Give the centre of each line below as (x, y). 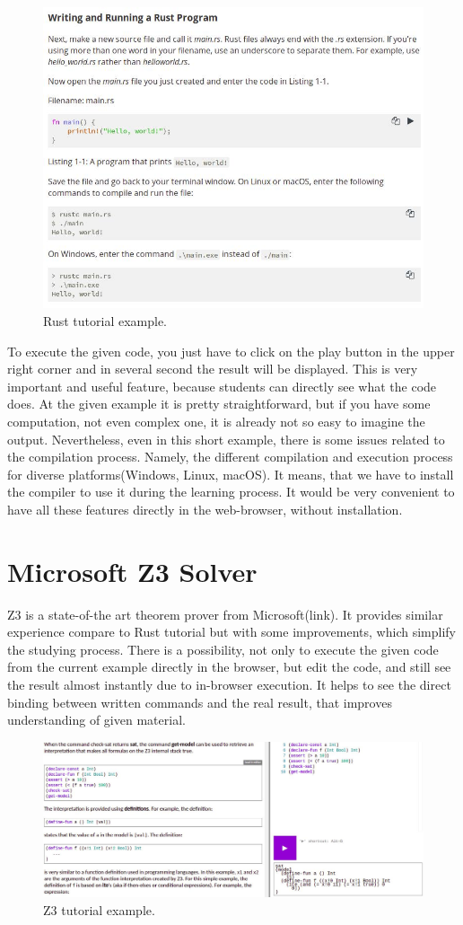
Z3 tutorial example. (99, 909)
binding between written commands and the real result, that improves (200, 702)
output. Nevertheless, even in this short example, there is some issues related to (226, 439)
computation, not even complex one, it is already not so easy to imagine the (216, 421)
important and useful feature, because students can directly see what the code (222, 386)
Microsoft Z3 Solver (132, 571)
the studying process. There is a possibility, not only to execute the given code (223, 649)
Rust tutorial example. (105, 321)
